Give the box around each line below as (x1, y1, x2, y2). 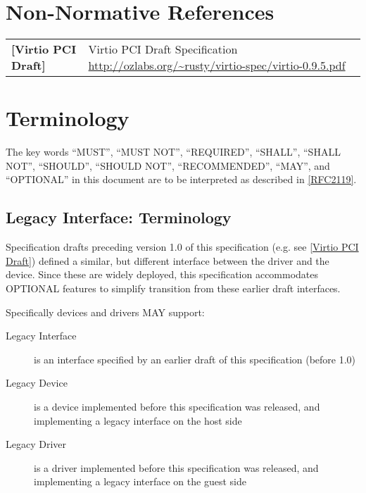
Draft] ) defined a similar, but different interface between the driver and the (6, 253, 329, 268)
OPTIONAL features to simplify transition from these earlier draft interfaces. (6, 281, 341, 296)
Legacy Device (6, 375, 68, 390)
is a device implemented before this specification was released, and (34, 399, 320, 413)
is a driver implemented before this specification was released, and (34, 460, 319, 475)
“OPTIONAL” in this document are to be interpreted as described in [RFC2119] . (6, 172, 357, 187)
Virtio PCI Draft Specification (88, 41, 238, 58)
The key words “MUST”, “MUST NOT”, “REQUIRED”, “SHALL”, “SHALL (6, 144, 341, 159)
